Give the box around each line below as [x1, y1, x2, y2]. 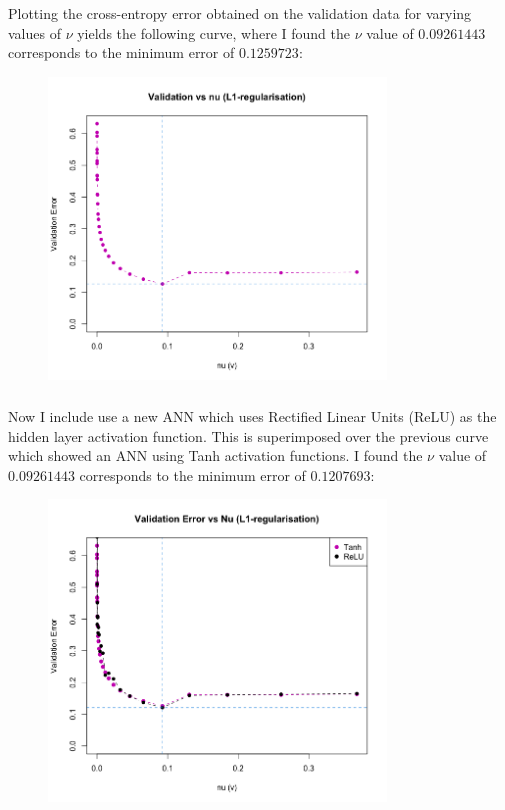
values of [8, 22, 61, 43]
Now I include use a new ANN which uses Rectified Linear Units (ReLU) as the [8, 406, 497, 427]
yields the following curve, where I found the [77, 22, 350, 43]
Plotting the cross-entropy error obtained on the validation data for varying [8, 2, 472, 23]
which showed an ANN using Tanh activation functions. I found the [8, 445, 423, 466]
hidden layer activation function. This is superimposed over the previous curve [8, 425, 489, 446]
